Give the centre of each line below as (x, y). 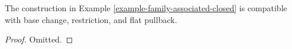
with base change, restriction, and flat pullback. (91, 19)
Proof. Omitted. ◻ (39, 39)
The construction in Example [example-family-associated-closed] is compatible (146, 8)
